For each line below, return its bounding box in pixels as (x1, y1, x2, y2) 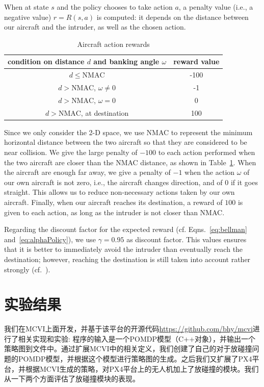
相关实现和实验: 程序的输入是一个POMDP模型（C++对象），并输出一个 (18, 333, 255, 344)
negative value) (4, 11, 51, 22)
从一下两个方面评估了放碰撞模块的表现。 (4, 373, 140, 384)
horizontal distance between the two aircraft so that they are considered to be (4, 137, 247, 147)
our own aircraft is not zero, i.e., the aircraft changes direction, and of (4, 176, 223, 187)
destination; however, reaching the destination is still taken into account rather (4, 253, 251, 264)
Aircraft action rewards (77, 38, 150, 49)
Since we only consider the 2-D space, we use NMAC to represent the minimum (4, 126, 253, 137)
